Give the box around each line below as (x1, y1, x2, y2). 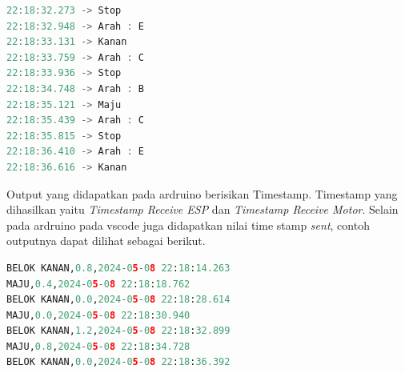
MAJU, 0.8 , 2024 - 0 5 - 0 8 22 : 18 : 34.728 (6, 340, 190, 352)
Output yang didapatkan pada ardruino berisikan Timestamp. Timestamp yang (6, 185, 398, 202)
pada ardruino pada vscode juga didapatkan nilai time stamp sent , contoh (6, 216, 370, 233)
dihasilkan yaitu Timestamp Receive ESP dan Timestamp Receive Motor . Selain (6, 201, 399, 218)
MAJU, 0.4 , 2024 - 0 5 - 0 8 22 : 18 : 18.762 (6, 278, 190, 290)
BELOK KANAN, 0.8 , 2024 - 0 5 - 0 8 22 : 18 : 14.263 (6, 262, 231, 274)
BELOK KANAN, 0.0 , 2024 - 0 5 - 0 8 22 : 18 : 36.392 (6, 356, 231, 368)
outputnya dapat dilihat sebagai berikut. (6, 232, 206, 249)
